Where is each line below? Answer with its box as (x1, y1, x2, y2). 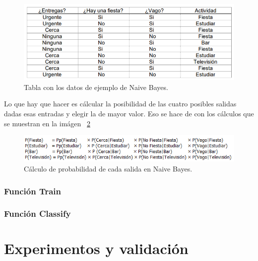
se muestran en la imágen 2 (4, 118, 90, 128)
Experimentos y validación (4, 238, 189, 259)
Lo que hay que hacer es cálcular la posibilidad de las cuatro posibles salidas (4, 98, 237, 109)
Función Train (4, 184, 61, 197)
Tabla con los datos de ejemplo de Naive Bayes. (24, 82, 168, 92)
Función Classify (4, 207, 71, 220)
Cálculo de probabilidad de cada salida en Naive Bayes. (24, 164, 193, 174)
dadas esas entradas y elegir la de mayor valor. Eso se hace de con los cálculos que (4, 108, 254, 118)
